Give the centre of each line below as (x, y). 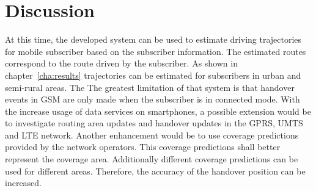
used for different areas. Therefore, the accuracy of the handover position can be (155, 171)
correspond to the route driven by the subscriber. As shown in (121, 63)
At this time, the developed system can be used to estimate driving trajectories (153, 39)
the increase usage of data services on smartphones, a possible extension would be (158, 111)
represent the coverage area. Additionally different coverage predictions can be (152, 159)
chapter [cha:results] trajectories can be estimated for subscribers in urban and (153, 75)
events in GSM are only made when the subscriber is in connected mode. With (152, 99)
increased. (24, 183)
